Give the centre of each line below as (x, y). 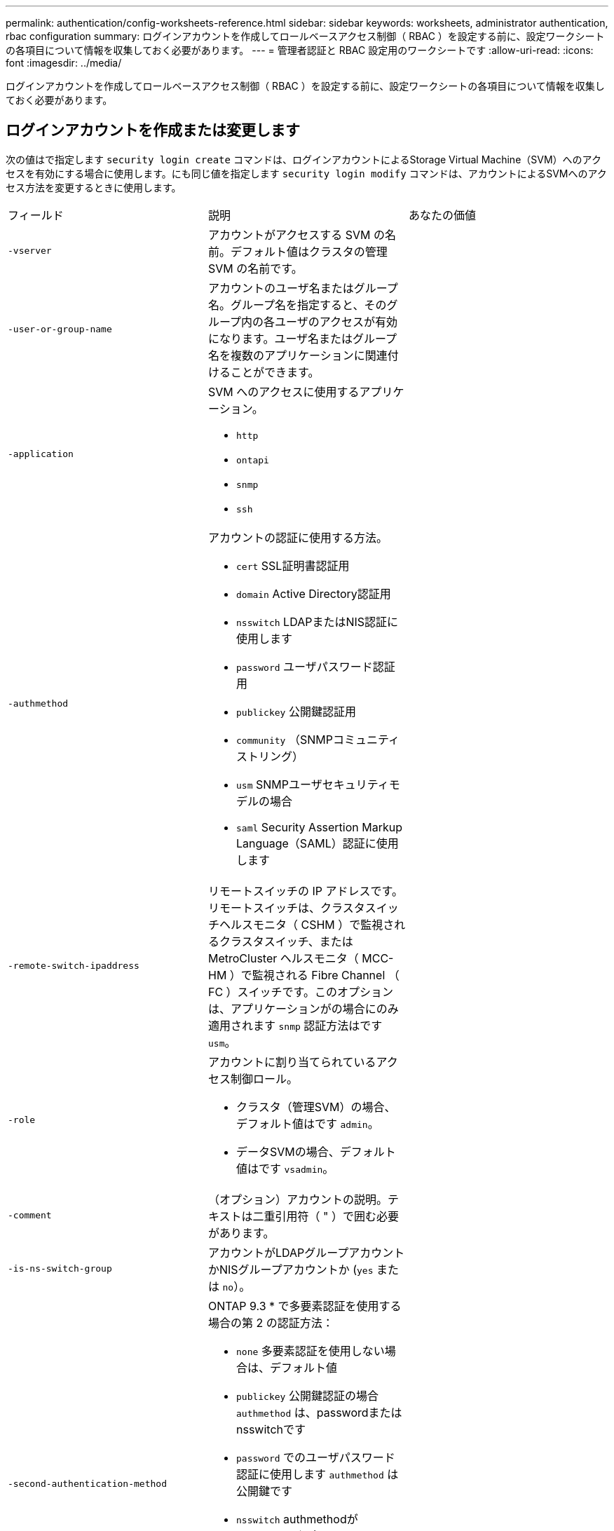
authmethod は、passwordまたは (319, 1412)
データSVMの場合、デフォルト (316, 1151)
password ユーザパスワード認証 (315, 666)
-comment (30, 1216)
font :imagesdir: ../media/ (64, 63)
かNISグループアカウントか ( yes (291, 1269)
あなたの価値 (442, 215)
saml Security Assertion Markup (319, 827)
